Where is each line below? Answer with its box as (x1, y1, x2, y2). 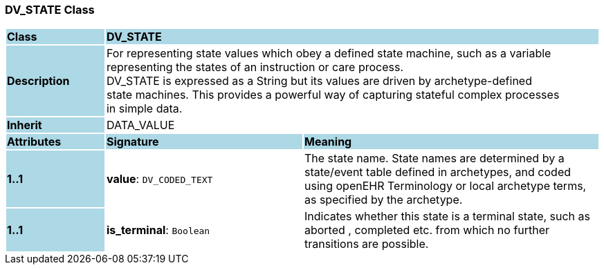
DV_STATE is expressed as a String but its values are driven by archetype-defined (106, 74, 532, 88)
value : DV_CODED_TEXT (106, 172, 213, 186)
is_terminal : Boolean (106, 223, 210, 238)
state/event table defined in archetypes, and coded (304, 165, 571, 180)
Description (7, 74, 70, 88)
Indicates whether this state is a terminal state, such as (304, 209, 590, 224)
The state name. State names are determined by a (304, 151, 565, 166)
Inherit (7, 118, 42, 133)
